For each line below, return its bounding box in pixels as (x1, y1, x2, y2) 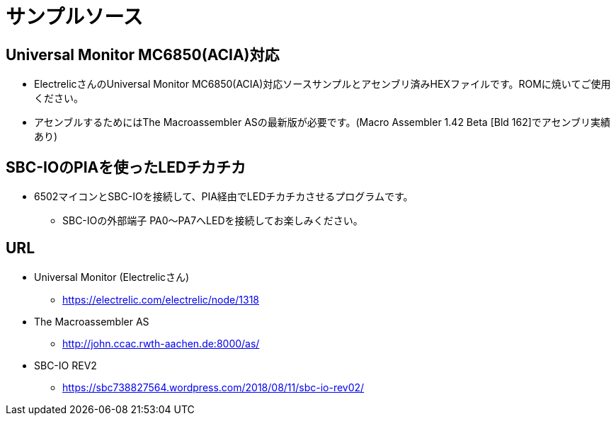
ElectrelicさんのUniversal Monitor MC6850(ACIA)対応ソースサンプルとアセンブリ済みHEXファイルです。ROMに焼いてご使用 (34, 78, 611, 91)
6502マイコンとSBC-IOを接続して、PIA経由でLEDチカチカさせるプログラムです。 (34, 190, 413, 203)
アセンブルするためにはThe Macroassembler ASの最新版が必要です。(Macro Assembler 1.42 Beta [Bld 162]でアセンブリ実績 (34, 116, 611, 129)
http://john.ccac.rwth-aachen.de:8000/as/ (62, 337, 260, 350)
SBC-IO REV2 (34, 359, 97, 371)
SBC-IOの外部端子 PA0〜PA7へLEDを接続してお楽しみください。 (62, 214, 363, 227)
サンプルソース (6, 5, 143, 29)
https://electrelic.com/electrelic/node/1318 (62, 293, 259, 306)
